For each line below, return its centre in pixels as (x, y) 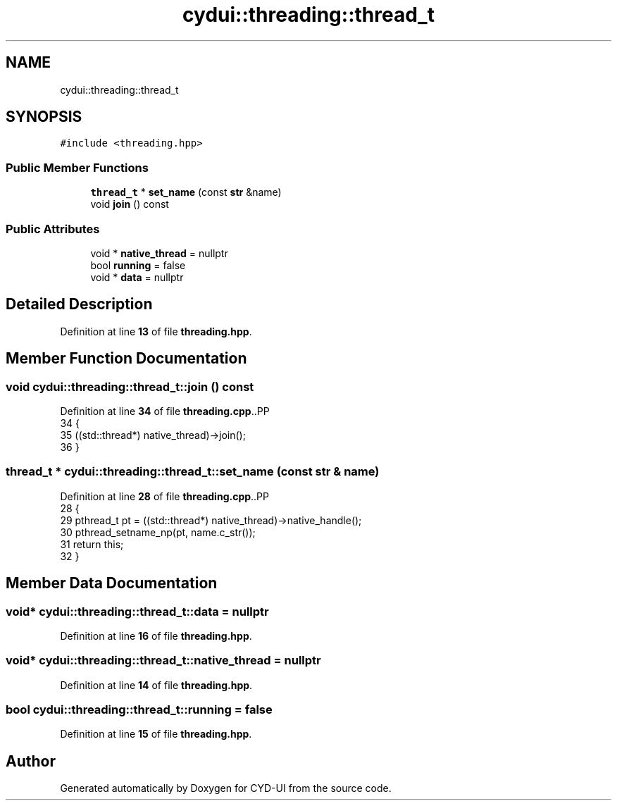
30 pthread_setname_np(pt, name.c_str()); (158, 532)
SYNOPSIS (44, 117)
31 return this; (92, 544)
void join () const (130, 204)
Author (31, 761)
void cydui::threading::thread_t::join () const (130, 386)
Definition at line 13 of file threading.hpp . (156, 331)
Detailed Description (79, 304)
